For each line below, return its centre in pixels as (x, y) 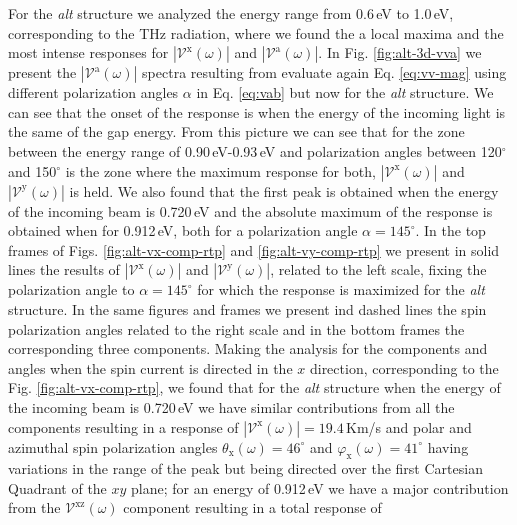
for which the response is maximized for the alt (341, 289)
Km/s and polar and (409, 426)
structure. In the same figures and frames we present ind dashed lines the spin (247, 308)
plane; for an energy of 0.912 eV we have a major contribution (320, 487)
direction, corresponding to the (404, 367)
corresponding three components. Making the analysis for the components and (248, 348)
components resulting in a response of (123, 426)
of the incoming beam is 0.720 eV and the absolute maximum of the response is (250, 210)
